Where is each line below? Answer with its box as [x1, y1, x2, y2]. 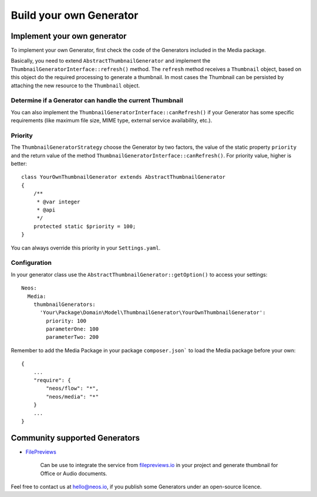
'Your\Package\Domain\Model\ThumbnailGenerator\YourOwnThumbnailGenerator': [39, 309, 266, 316]
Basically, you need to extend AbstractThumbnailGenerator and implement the [11, 57, 211, 64]
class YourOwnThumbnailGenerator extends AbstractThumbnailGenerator [21, 173, 226, 181]
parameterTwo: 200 [46, 334, 99, 341]
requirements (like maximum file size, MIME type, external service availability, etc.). [11, 117, 213, 124]
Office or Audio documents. [40, 469, 107, 477]
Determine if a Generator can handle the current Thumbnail [11, 97, 183, 105]
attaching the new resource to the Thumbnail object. [11, 82, 140, 89]
